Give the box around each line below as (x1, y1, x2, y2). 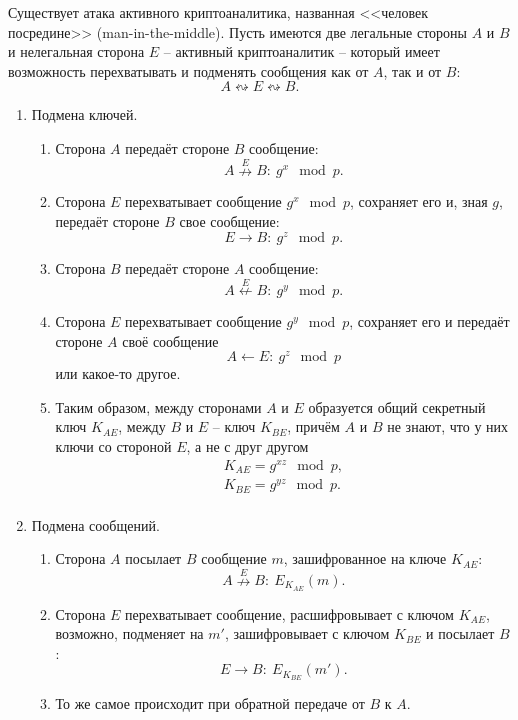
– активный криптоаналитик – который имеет (163, 41, 440, 62)
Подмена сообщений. (31, 514, 160, 535)
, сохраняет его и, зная (350, 191, 488, 212)
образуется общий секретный (308, 396, 486, 417)
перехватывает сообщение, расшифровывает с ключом (125, 603, 454, 624)
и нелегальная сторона (8, 41, 145, 62)
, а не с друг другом (186, 436, 309, 456)
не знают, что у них (387, 416, 509, 437)
